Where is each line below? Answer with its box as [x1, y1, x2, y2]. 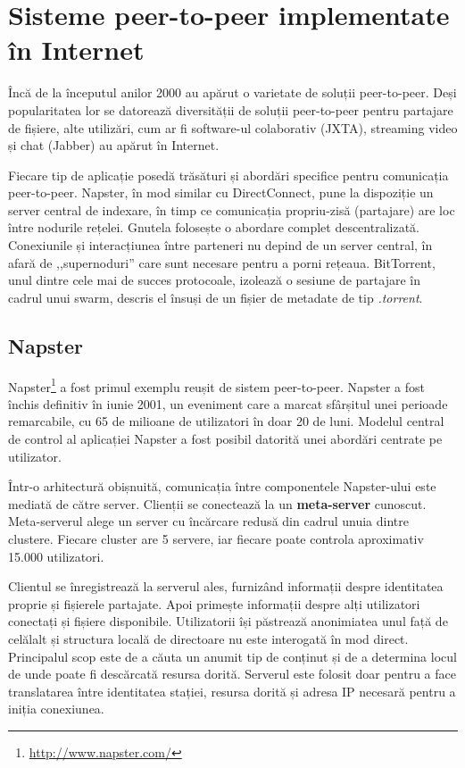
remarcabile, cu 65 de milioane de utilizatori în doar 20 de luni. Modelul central [8, 412, 444, 430]
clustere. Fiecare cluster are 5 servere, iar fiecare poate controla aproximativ [8, 530, 424, 548]
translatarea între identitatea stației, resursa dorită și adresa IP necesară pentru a [8, 681, 456, 700]
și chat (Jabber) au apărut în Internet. [8, 136, 220, 154]
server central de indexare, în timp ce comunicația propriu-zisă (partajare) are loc [8, 200, 455, 219]
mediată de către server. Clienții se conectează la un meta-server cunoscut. [8, 494, 427, 513]
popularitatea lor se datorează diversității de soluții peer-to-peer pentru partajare [8, 100, 453, 119]
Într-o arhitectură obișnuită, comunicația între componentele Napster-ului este [8, 477, 436, 496]
